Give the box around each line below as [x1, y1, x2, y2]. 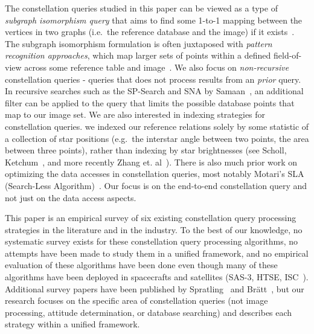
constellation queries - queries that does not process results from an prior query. [5, 72, 301, 85]
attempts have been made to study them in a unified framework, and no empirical [5, 246, 309, 259]
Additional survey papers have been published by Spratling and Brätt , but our [5, 282, 304, 295]
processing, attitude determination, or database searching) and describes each [5, 306, 292, 318]
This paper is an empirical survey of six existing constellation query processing [5, 211, 296, 224]
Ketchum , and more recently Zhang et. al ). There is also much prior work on [5, 155, 298, 168]
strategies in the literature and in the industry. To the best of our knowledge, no [5, 223, 303, 236]
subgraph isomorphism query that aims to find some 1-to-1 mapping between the [5, 13, 303, 26]
